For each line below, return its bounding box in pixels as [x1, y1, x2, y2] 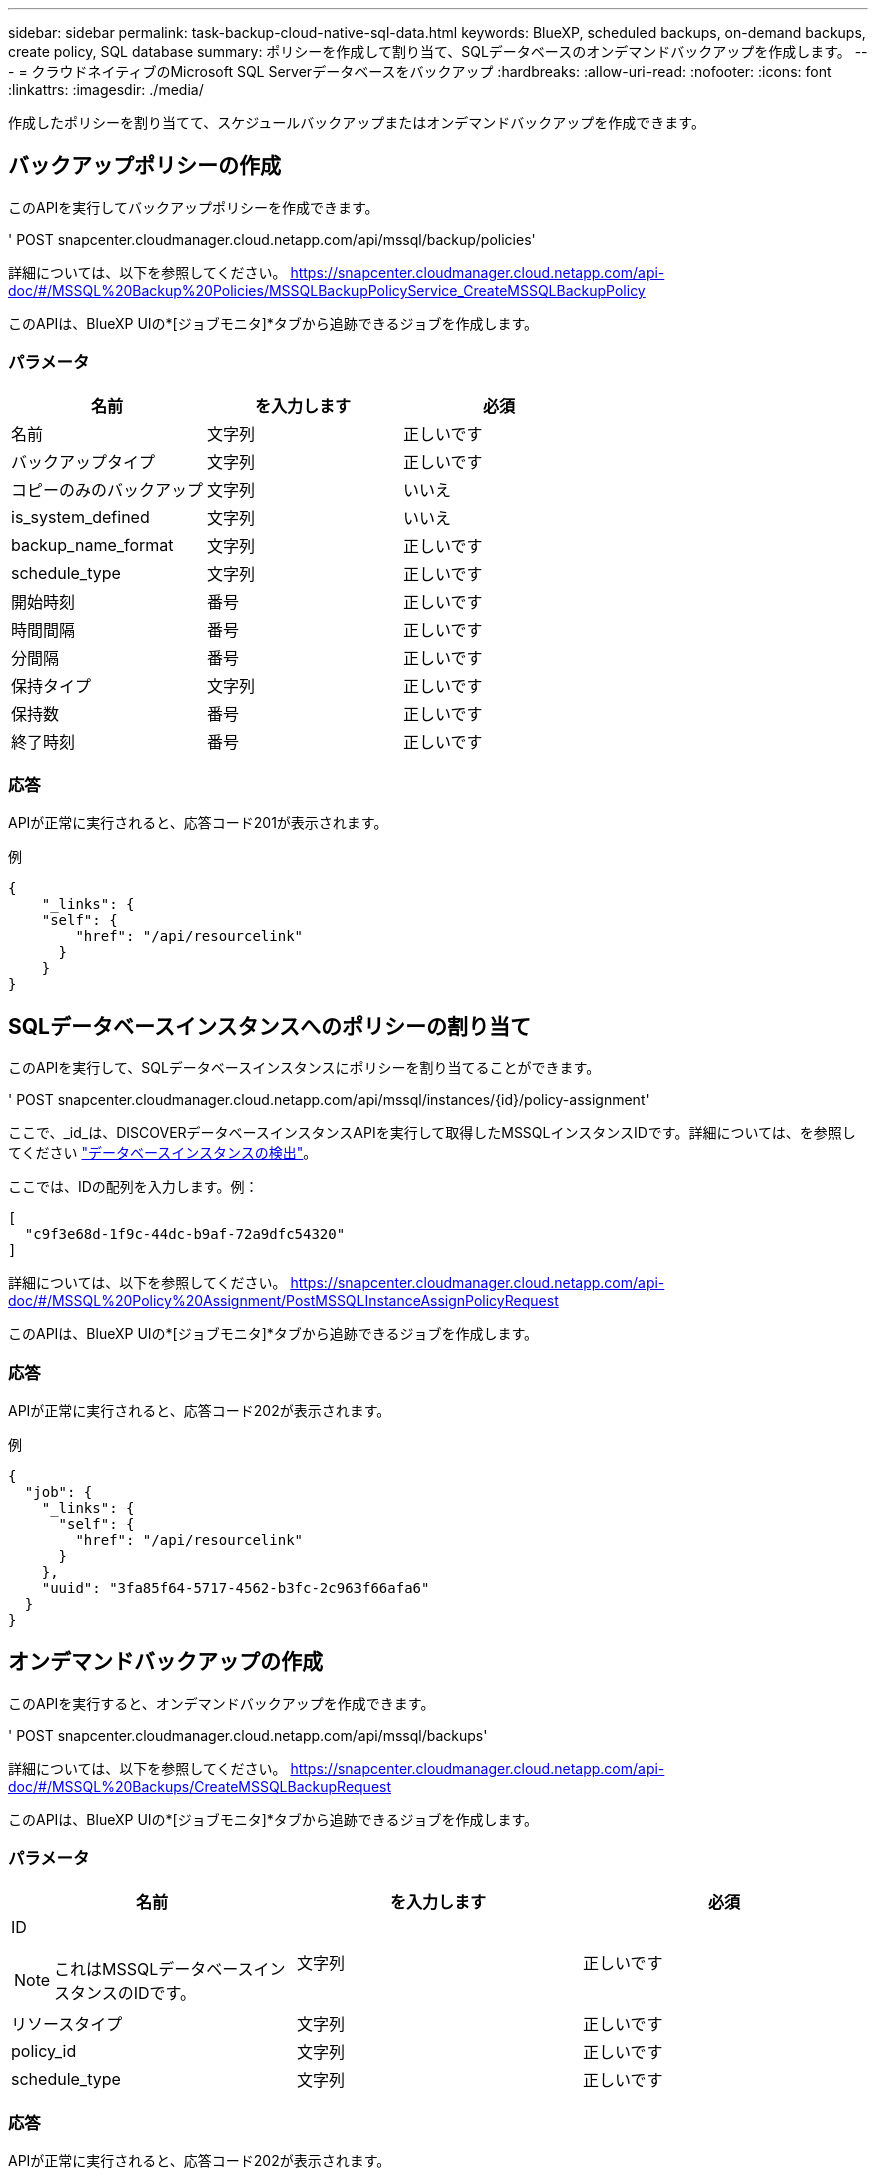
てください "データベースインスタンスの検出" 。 [8, 1144, 318, 1162]
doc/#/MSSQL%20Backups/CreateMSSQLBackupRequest [8, 1777, 392, 1795]
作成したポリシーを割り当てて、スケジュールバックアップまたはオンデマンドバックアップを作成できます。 [8, 114, 705, 131]
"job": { [24, 1483, 93, 1500]
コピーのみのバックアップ [11, 479, 204, 500]
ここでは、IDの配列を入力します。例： [8, 1178, 259, 1196]
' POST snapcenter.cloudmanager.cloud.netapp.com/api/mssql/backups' [8, 1726, 488, 1744]
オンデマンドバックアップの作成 [8, 1649, 323, 1675]
